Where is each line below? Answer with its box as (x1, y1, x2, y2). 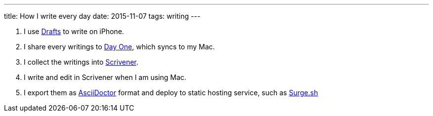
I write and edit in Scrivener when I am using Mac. (24, 73, 186, 81)
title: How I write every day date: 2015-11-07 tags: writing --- (4, 12, 201, 20)
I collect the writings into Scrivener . (24, 58, 138, 66)
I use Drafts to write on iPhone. (24, 27, 124, 36)
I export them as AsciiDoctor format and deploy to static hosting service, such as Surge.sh (24, 88, 318, 97)
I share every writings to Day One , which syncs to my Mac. (24, 42, 215, 51)
